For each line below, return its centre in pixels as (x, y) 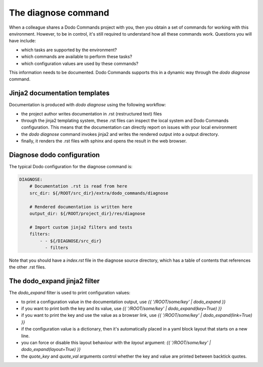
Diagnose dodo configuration (54, 155)
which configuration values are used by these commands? (80, 63)
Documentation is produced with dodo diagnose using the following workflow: (88, 105)
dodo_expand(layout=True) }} (51, 349)
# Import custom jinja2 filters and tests (81, 227)
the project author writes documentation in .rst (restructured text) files (92, 114)
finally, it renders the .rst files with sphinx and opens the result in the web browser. (104, 141)
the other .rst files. (28, 267)
